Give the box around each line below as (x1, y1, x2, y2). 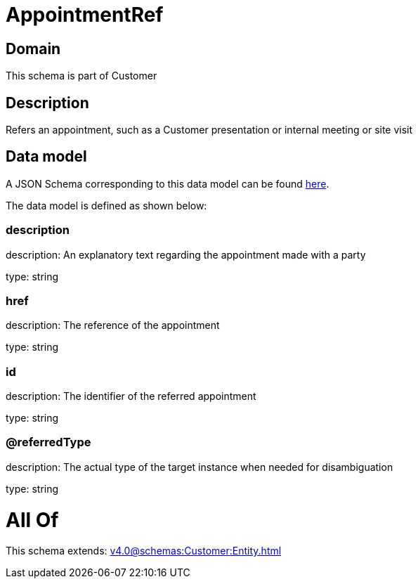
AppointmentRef (6, 3, 164, 27)
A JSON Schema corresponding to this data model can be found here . (6, 177, 329, 190)
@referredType (6, 435, 91, 450)
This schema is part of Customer (6, 70, 157, 82)
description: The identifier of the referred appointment (6, 390, 256, 403)
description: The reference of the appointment (6, 319, 220, 332)
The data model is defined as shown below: (6, 199, 207, 212)
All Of (6, 507, 59, 532)
